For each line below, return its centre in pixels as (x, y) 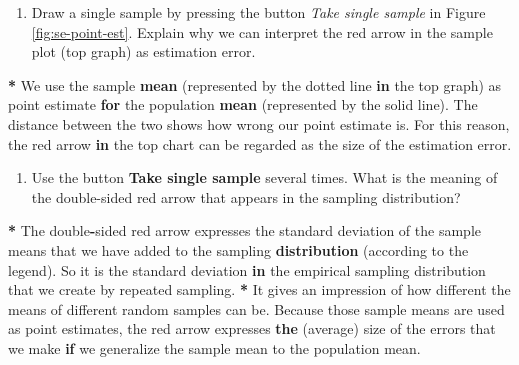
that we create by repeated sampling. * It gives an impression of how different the (259, 289)
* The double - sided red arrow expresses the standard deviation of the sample (244, 230)
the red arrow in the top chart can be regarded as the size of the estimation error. (260, 143)
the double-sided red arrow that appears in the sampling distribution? (246, 196)
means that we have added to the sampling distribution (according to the (238, 249)
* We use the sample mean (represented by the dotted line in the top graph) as (255, 84)
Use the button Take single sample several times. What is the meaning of (264, 177)
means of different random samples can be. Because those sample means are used (256, 308)
